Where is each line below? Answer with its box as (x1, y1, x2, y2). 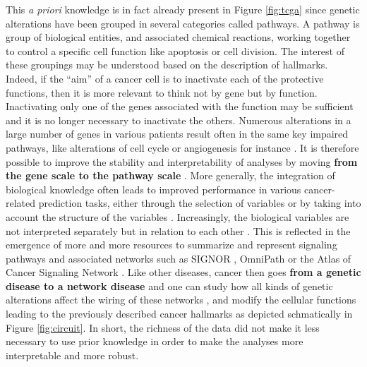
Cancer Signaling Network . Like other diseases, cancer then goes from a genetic (6, 265, 361, 279)
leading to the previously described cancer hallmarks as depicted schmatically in (6, 306, 353, 321)
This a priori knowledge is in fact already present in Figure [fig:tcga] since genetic (6, 2, 360, 16)
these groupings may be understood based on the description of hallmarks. (6, 57, 328, 72)
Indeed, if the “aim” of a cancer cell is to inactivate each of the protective (6, 71, 324, 85)
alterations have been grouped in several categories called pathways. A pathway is (6, 16, 360, 30)
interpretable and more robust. (6, 347, 139, 362)
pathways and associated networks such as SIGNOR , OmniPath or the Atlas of (6, 251, 351, 265)
